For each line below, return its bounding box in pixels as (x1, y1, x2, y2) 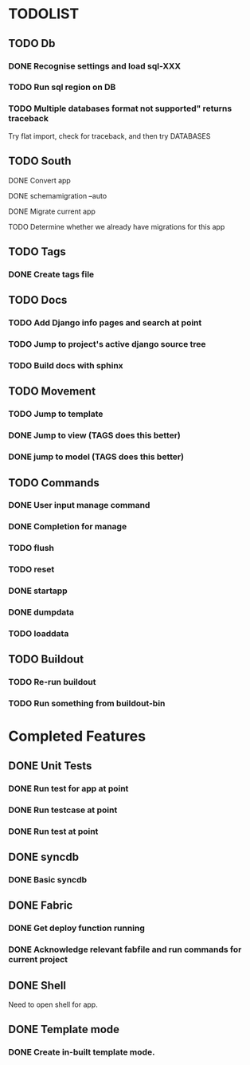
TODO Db (8, 37, 56, 50)
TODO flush (8, 543, 54, 554)
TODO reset (8, 564, 55, 575)
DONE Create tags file (8, 269, 95, 280)
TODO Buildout (8, 653, 84, 666)
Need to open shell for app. (8, 1000, 98, 1009)
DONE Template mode (8, 1023, 120, 1036)
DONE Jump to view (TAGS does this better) (8, 430, 181, 441)
